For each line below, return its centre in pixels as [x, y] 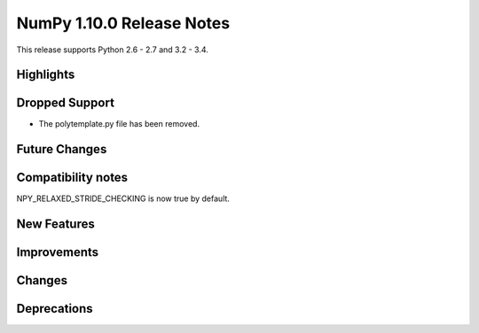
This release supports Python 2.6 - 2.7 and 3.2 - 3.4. [112, 50]
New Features [55, 225]
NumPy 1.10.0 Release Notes [123, 23]
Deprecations [55, 309]
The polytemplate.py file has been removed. [119, 124]
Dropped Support [66, 103]
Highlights [46, 75]
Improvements [58, 252]
